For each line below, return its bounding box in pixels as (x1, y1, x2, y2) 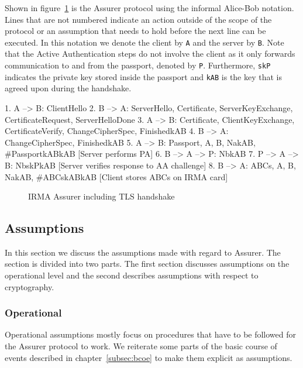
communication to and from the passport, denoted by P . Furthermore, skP (5, 59, 271, 71)
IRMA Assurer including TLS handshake (28, 190, 175, 202)
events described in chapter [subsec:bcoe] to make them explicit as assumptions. (5, 351, 292, 363)
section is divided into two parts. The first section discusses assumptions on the (5, 257, 290, 270)
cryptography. (5, 280, 54, 293)
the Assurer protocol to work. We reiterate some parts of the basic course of (5, 340, 277, 352)
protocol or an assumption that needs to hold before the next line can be (5, 25, 266, 37)
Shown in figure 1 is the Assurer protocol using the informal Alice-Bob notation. (5, 2, 294, 13)
